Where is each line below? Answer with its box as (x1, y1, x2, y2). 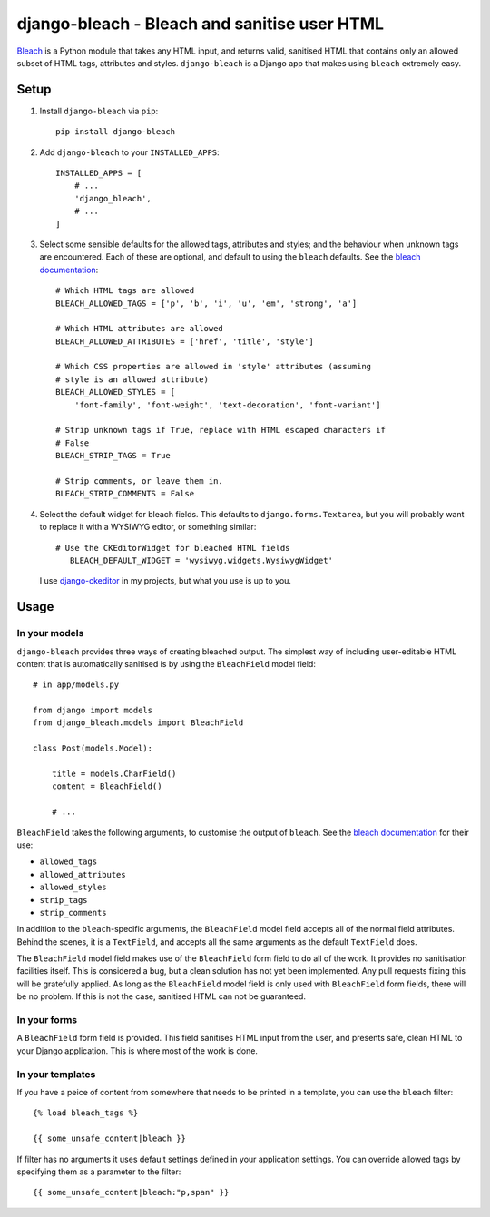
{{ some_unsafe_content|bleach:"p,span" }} (33, 1187, 230, 1198)
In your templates (16, 1067, 96, 1080)
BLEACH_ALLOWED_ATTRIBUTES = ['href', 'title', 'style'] (55, 336, 315, 347)
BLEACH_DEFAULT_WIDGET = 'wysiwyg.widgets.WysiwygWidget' (69, 555, 333, 565)
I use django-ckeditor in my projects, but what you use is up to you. (39, 575, 292, 586)
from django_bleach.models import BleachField (33, 718, 244, 728)
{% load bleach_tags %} (33, 1108, 139, 1118)
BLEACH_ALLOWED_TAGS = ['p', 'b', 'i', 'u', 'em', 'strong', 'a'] (55, 298, 358, 309)
